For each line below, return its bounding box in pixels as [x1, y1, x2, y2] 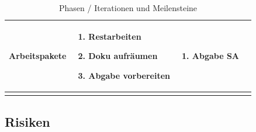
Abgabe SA [192, 50, 240, 62]
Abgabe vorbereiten [88, 69, 170, 81]
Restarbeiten [88, 30, 141, 42]
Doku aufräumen [88, 50, 158, 62]
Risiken [5, 112, 50, 130]
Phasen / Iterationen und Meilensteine [58, 2, 198, 13]
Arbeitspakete [9, 50, 67, 62]
